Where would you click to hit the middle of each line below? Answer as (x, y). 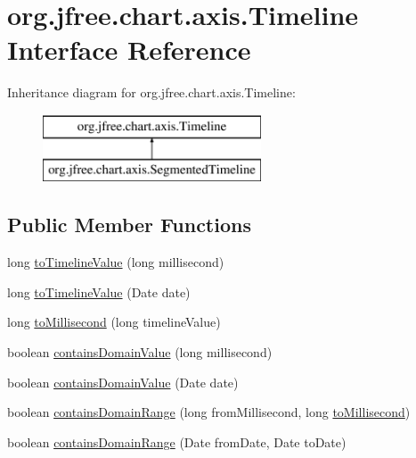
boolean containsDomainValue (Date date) (123, 382)
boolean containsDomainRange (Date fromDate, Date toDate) (177, 441)
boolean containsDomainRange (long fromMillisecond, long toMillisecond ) (209, 412)
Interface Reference (129, 50)
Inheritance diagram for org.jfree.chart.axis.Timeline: (151, 92)
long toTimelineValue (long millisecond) (116, 262)
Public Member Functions (129, 225)
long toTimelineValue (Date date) (99, 291)
